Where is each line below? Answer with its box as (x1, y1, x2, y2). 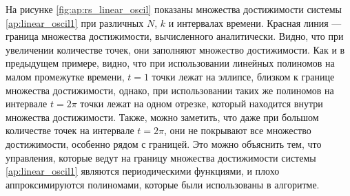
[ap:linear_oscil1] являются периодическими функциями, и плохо (6, 164, 280, 178)
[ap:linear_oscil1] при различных (6, 15, 144, 30)
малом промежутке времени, (6, 69, 125, 83)
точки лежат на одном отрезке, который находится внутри (80, 96, 323, 111)
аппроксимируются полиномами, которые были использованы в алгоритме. (6, 177, 320, 191)
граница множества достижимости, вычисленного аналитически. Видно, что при (6, 29, 344, 43)
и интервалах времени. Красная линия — (168, 15, 342, 30)
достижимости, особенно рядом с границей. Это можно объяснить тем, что (6, 136, 322, 151)
